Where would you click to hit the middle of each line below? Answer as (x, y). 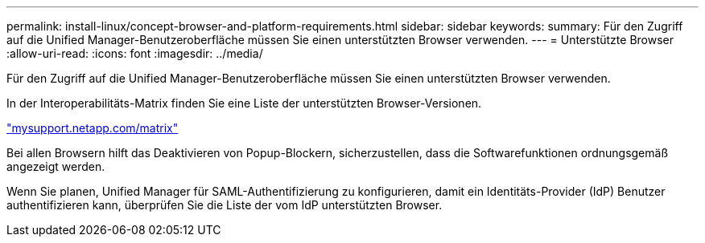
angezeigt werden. (56, 166)
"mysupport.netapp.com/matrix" (93, 128)
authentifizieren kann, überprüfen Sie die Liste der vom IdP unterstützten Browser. (225, 205)
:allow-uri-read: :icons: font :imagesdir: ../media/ (135, 53)
